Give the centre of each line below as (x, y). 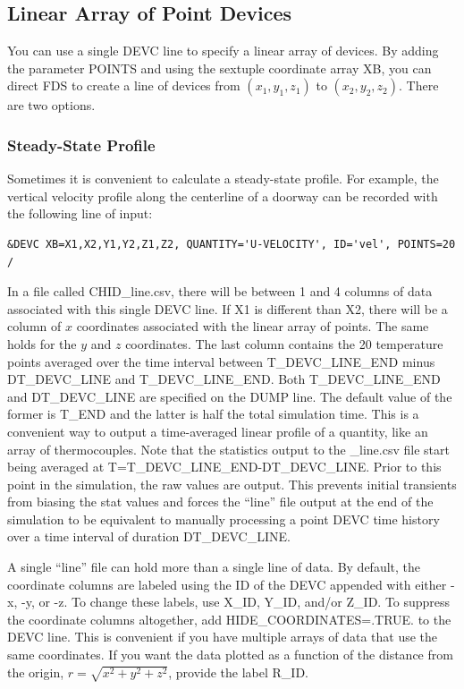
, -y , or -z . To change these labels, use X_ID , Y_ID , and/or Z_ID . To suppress (232, 602)
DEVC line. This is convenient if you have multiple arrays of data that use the (223, 637)
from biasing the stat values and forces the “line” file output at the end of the (220, 502)
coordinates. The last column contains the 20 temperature (284, 343)
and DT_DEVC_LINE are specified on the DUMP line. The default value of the (230, 396)
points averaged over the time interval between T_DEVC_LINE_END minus (221, 361)
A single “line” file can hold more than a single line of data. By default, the (214, 567)
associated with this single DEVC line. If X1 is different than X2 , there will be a (228, 308)
